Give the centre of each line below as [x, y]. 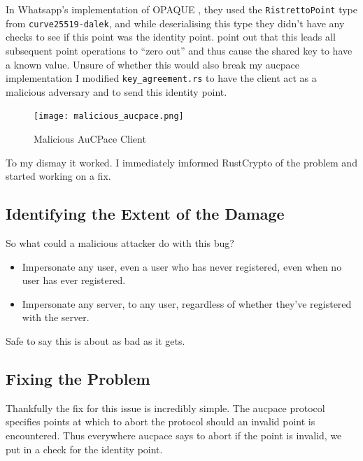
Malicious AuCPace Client [90, 139]
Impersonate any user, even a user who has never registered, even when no [182, 266]
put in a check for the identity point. [84, 449]
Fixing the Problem [78, 378]
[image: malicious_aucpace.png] [109, 116]
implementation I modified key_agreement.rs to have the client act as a [161, 78]
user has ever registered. [74, 280]
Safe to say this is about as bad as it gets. [95, 340]
